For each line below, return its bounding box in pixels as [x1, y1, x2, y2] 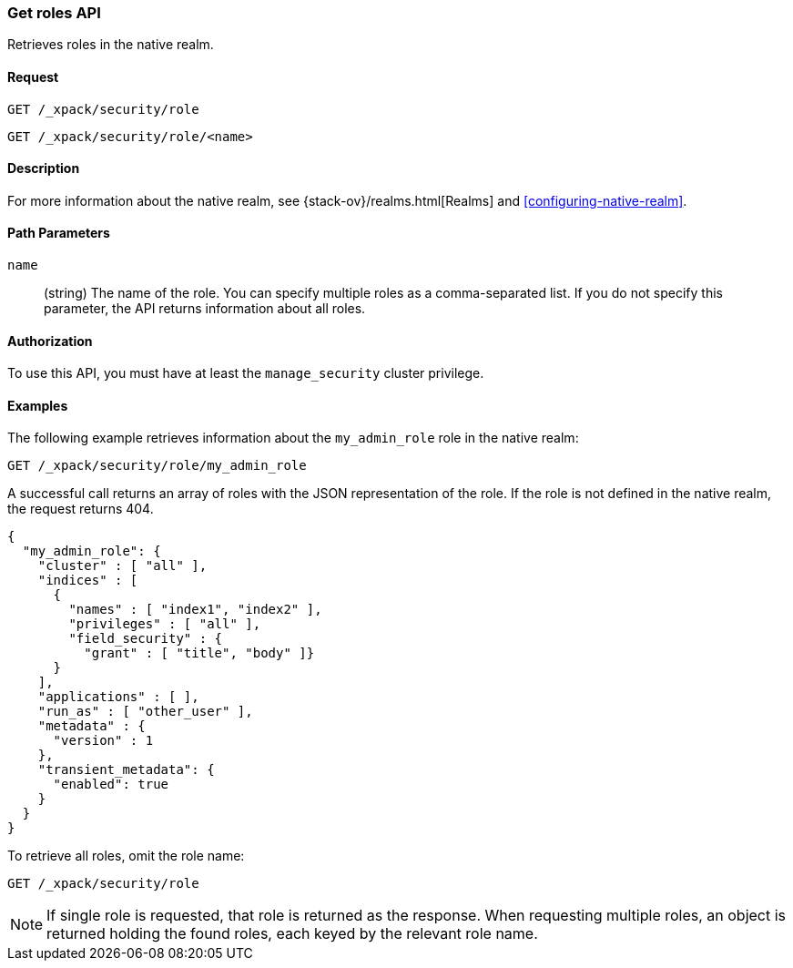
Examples [7, 397, 68, 413]
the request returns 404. [7, 501, 154, 517]
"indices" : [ [37, 573, 138, 588]
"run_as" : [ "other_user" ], [37, 704, 253, 719]
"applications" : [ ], [37, 689, 199, 705]
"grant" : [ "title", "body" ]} [84, 646, 315, 661]
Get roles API [7, 4, 101, 22]
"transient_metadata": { [37, 762, 215, 778]
